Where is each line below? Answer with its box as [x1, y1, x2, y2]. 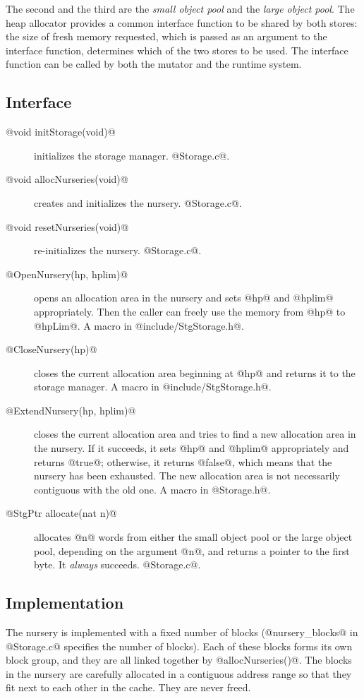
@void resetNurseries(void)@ [6, 219, 129, 234]
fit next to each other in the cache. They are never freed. [6, 680, 251, 695]
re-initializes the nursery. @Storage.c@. [34, 243, 202, 258]
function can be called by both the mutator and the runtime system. [6, 56, 302, 71]
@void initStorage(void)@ [6, 124, 116, 139]
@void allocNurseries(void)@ [6, 172, 128, 186]
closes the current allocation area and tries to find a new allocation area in [34, 426, 356, 441]
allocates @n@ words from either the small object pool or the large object [34, 530, 353, 544]
